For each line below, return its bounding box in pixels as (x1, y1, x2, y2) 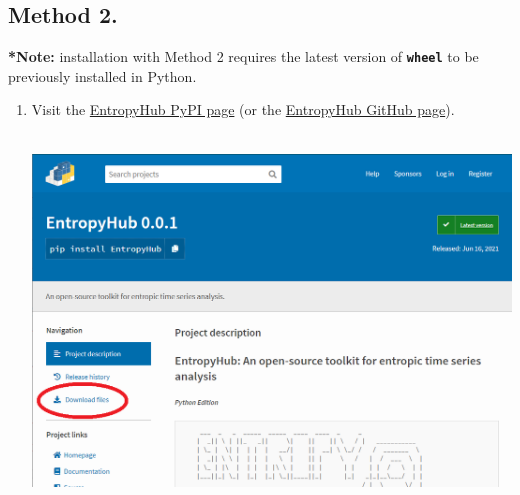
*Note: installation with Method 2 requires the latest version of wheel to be (8, 46, 479, 67)
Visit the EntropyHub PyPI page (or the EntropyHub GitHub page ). (31, 99, 455, 120)
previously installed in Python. (8, 65, 197, 86)
